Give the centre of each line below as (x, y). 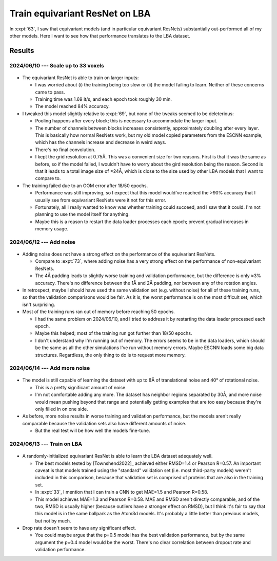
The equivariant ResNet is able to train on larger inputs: (81, 78)
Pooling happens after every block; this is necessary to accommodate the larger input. (126, 121)
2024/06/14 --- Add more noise (50, 368)
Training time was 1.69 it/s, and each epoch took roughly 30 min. (103, 99)
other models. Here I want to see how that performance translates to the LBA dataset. (100, 35)
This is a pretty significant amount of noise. (81, 387)
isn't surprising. (39, 304)
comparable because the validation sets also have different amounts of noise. (104, 423)
